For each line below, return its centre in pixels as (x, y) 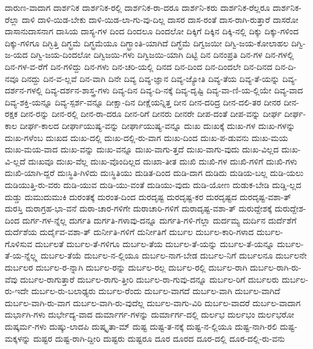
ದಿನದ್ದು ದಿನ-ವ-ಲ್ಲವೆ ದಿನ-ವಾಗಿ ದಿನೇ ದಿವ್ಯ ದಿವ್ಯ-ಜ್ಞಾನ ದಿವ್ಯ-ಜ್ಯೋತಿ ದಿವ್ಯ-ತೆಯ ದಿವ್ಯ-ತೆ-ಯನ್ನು (150, 78)
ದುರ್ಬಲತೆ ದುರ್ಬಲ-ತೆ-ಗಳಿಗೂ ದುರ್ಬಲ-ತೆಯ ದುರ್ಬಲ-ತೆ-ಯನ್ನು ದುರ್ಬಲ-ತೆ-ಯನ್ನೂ (155, 243)
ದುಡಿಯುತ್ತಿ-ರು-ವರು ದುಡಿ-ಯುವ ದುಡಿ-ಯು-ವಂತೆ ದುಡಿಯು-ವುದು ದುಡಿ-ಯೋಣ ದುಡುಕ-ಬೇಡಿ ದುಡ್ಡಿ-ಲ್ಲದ (153, 184)
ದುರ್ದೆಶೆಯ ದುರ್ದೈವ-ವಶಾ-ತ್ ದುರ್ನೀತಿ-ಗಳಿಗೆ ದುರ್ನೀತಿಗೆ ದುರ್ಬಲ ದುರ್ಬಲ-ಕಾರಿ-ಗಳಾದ (129, 232)
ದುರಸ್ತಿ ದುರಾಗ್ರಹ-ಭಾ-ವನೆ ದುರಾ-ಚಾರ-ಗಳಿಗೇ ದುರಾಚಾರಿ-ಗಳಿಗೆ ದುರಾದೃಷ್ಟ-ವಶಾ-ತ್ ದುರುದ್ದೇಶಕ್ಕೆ (138, 208)
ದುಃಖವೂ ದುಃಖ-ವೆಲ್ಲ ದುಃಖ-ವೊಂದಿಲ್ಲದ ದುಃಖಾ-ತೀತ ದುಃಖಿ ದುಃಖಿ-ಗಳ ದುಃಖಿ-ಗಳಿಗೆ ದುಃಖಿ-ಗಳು (163, 161)
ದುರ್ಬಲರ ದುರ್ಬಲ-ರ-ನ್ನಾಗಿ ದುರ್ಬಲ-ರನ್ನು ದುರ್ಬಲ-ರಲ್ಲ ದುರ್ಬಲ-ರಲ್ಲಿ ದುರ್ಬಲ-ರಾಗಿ (126, 267)
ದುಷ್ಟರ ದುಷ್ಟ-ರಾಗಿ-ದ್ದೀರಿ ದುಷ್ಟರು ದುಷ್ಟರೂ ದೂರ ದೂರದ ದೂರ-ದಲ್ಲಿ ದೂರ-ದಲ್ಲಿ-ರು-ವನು (159, 338)
